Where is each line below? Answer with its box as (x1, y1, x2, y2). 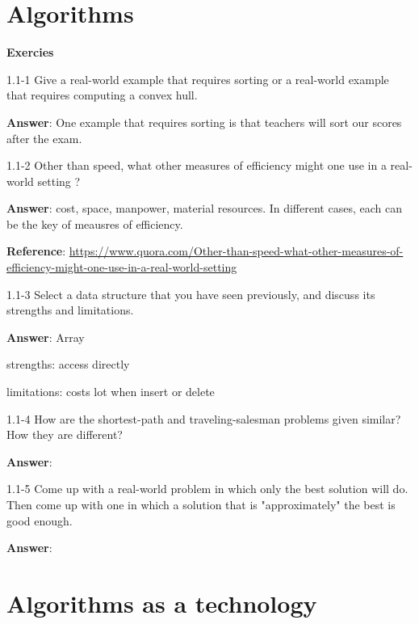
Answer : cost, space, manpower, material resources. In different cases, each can (6, 200, 402, 217)
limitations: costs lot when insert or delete (6, 383, 215, 400)
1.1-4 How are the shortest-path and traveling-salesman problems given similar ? (6, 410, 401, 427)
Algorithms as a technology (6, 586, 317, 619)
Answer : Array (6, 328, 85, 345)
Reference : (6, 242, 66, 259)
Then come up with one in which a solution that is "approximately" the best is (6, 496, 396, 512)
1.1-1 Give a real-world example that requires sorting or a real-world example (6, 70, 389, 87)
